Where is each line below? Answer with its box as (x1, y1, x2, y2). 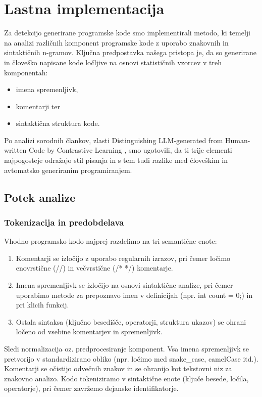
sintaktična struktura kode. (16, 118, 100, 128)
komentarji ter (16, 101, 60, 111)
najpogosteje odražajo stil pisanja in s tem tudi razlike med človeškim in (4, 155, 228, 165)
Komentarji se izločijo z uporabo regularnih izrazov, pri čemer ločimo (16, 252, 231, 263)
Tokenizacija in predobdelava (4, 215, 124, 228)
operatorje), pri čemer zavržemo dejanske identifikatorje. (4, 383, 179, 393)
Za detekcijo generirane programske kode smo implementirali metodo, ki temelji (4, 27, 250, 38)
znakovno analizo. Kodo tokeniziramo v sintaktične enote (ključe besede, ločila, (4, 373, 249, 383)
